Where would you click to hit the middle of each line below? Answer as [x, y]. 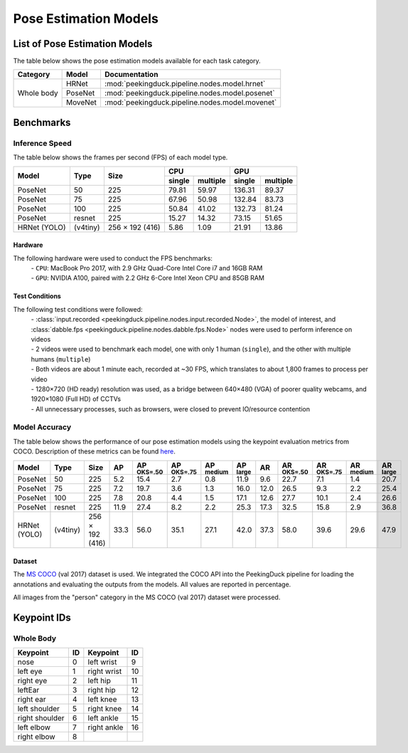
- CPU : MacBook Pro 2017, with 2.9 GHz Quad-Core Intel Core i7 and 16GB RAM [147, 268]
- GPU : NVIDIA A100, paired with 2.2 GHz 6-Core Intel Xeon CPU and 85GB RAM [147, 278]
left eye [30, 671]
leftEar [28, 690]
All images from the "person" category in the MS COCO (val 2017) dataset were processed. [147, 597]
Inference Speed [42, 143]
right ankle [106, 727]
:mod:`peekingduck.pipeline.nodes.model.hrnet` [185, 84]
